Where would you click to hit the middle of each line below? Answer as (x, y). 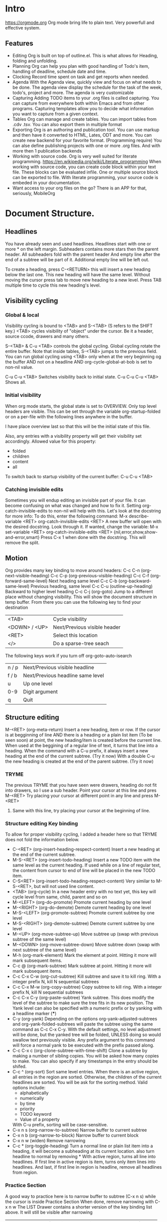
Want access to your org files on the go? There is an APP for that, (80, 188)
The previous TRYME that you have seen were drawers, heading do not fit (81, 785)
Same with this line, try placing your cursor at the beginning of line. (81, 810)
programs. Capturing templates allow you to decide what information (83, 108)
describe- (139, 516)
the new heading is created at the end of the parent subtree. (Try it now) (79, 761)
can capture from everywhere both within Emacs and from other (78, 103)
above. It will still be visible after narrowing (49, 1212)
